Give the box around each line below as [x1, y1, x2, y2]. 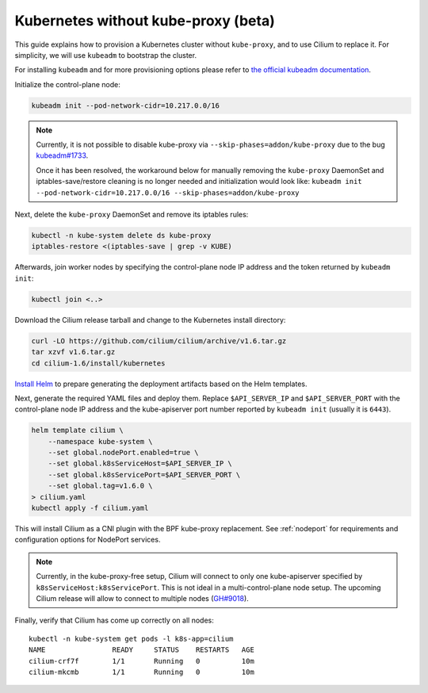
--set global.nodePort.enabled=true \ [48, 448, 199, 458]
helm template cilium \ [31, 426, 124, 435]
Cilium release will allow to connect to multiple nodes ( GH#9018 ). [36, 593, 249, 603]
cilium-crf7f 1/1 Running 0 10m [29, 657, 255, 665]
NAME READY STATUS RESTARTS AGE [29, 645, 255, 654]
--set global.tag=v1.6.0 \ [48, 481, 154, 491]
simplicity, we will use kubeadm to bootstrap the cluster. [14, 50, 197, 59]
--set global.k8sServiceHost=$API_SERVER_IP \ [48, 459, 233, 468]
